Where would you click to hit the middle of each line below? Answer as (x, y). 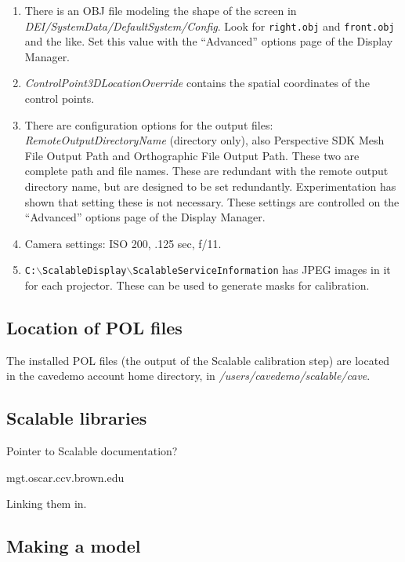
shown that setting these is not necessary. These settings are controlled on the (212, 201)
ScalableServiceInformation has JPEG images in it (262, 270)
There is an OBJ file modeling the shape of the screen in (161, 10)
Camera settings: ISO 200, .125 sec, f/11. (123, 243)
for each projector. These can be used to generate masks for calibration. (197, 285)
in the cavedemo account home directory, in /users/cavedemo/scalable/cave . (188, 376)
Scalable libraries (77, 418)
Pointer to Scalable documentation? (92, 451)
